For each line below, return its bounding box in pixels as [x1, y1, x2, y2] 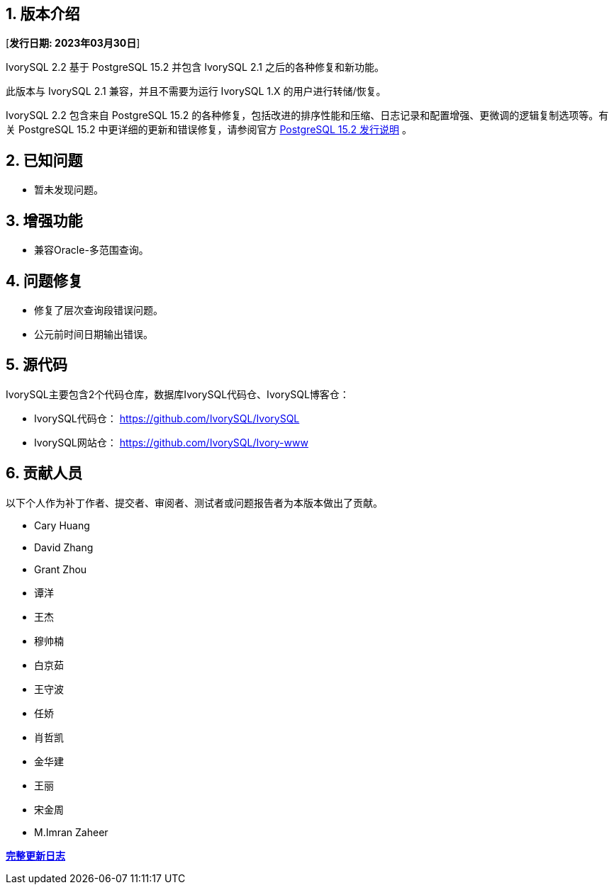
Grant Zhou [34, 563, 87, 575]
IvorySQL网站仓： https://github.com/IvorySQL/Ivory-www [34, 436, 308, 449]
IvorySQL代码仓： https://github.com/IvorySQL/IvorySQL [34, 412, 300, 424]
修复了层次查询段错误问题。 [34, 303, 163, 316]
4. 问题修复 [6, 271, 83, 290]
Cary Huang [34, 519, 90, 531]
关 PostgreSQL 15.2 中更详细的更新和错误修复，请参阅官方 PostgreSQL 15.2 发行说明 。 [6, 123, 412, 136]
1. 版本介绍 [6, 5, 80, 23]
